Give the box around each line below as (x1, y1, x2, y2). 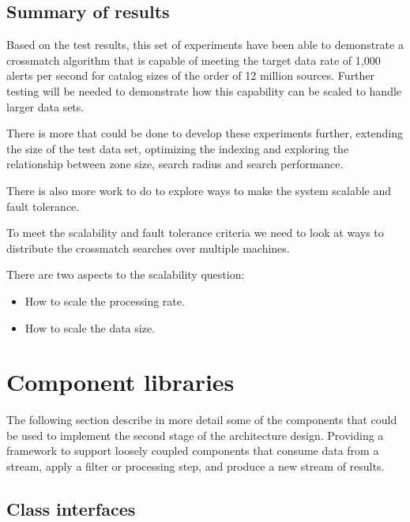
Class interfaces (6, 497, 136, 520)
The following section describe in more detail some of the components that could (6, 411, 397, 428)
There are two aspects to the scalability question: (6, 266, 245, 283)
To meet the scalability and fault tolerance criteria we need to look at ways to (6, 224, 384, 241)
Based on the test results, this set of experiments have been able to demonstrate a (6, 36, 404, 53)
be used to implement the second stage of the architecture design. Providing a (6, 426, 384, 443)
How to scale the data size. (24, 319, 156, 336)
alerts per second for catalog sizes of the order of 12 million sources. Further (6, 67, 375, 84)
